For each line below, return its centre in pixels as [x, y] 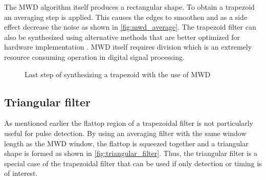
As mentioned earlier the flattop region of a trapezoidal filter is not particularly [129, 123]
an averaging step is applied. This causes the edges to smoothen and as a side [126, 17]
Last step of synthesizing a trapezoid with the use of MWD [118, 74]
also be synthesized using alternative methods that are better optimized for [122, 37]
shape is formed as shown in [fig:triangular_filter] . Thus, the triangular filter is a [131, 153]
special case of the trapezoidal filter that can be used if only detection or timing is [133, 163]
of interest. [21, 173]
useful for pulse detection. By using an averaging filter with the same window [125, 133]
